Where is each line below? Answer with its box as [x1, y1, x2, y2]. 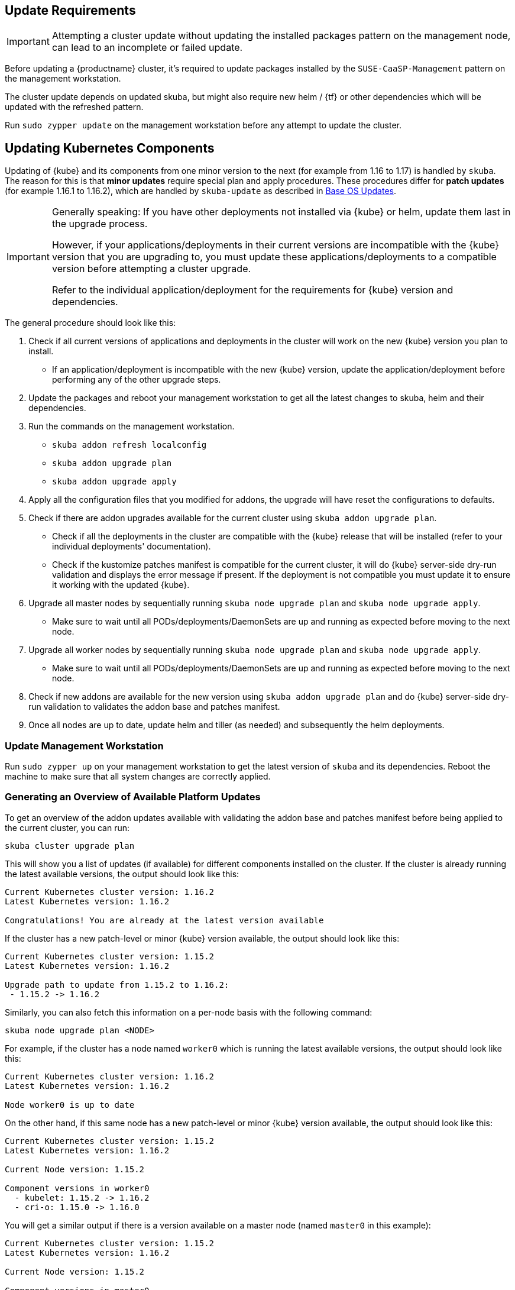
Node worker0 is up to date [5, 1100, 135, 1110]
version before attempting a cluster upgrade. [51, 263, 251, 275]
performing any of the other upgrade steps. [52, 374, 221, 385]
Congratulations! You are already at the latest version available [5, 915, 324, 925]
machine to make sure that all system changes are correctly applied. [5, 771, 271, 782]
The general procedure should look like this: [5, 318, 176, 328]
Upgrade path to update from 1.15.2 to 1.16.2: [5, 979, 229, 990]
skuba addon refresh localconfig [52, 440, 207, 450]
